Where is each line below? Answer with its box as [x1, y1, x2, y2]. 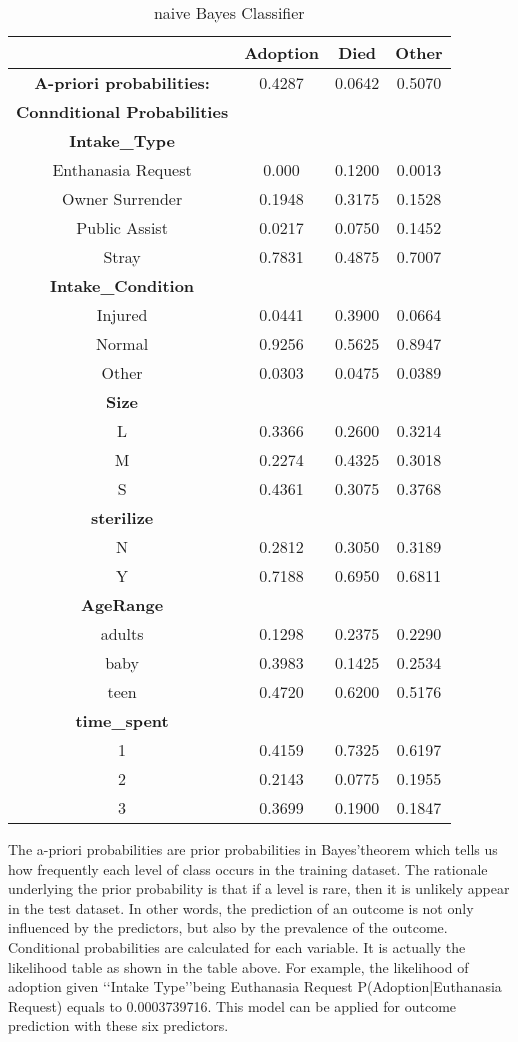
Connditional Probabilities [16, 100, 229, 123]
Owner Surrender [61, 187, 183, 210]
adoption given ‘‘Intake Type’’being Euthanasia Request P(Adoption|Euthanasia [8, 976, 502, 997]
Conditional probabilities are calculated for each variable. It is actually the [8, 936, 466, 957]
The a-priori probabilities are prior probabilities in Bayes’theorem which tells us [8, 839, 498, 859]
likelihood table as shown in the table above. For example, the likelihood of [8, 956, 469, 977]
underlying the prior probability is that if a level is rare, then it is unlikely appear [8, 878, 510, 899]
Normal [96, 332, 149, 355]
